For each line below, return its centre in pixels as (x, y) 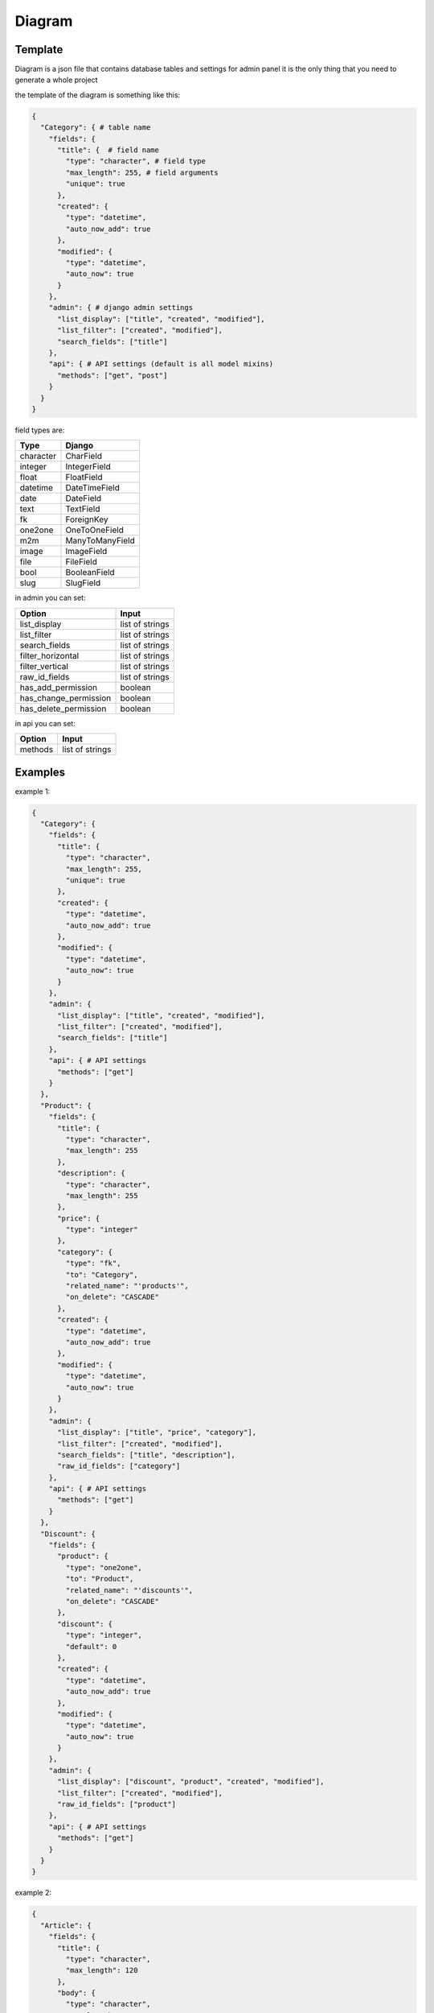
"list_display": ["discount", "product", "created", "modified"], (191, 1782)
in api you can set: (45, 723)
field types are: (40, 430)
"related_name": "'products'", (127, 1286)
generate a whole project (56, 80)
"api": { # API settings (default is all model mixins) (161, 364)
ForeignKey (87, 519)
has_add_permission (59, 687)
